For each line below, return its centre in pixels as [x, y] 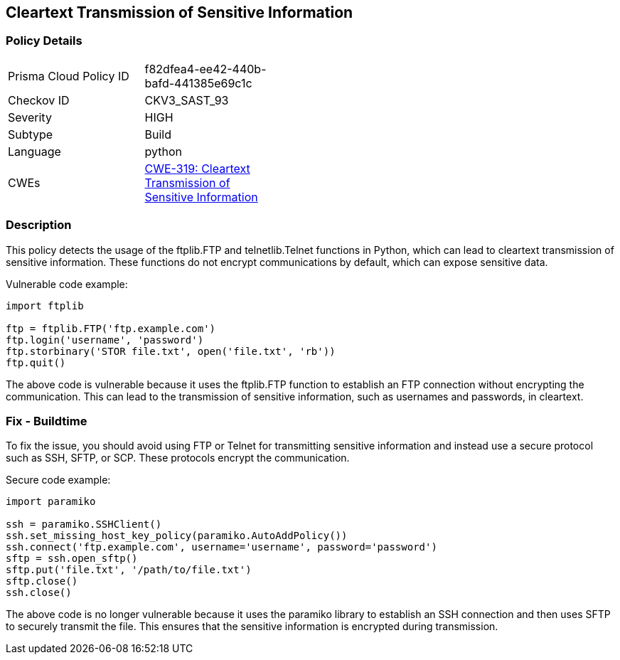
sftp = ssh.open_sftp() [72, 559]
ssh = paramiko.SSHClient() [84, 525]
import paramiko [51, 502]
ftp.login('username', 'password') [105, 340]
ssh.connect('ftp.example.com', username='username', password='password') [221, 547]
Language [34, 151]
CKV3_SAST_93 [187, 100]
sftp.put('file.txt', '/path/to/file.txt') [129, 570]
